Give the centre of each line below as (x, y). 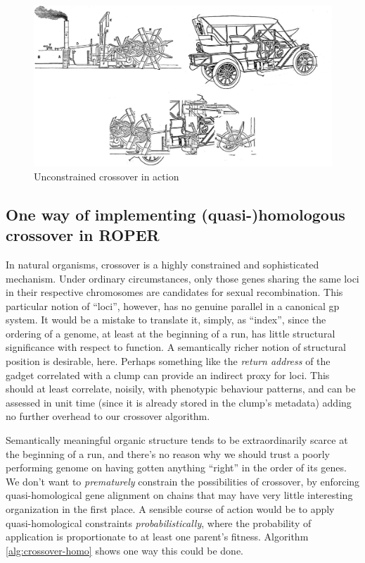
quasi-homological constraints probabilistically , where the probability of (159, 522)
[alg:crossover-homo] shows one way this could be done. (124, 550)
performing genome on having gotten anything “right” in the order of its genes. (176, 468)
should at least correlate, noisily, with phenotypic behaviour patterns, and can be (181, 389)
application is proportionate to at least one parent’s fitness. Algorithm (157, 537)
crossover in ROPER (83, 235)
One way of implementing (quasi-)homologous (175, 214)
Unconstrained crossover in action (107, 176)
